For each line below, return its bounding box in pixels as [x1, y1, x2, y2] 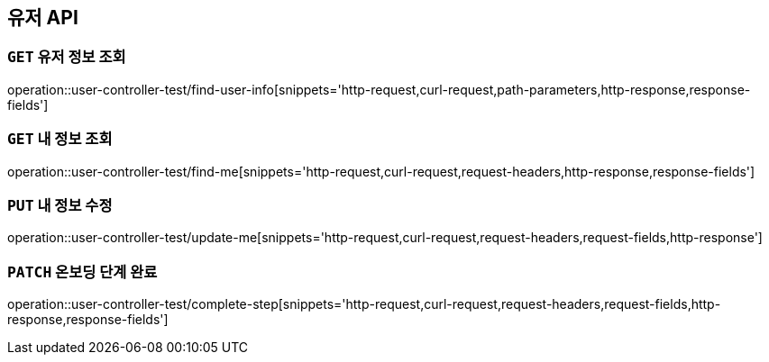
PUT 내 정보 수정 [7, 195, 113, 214]
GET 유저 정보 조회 [7, 48, 126, 67]
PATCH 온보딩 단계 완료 [7, 262, 158, 281]
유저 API [7, 6, 78, 29]
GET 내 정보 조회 [7, 130, 113, 149]
